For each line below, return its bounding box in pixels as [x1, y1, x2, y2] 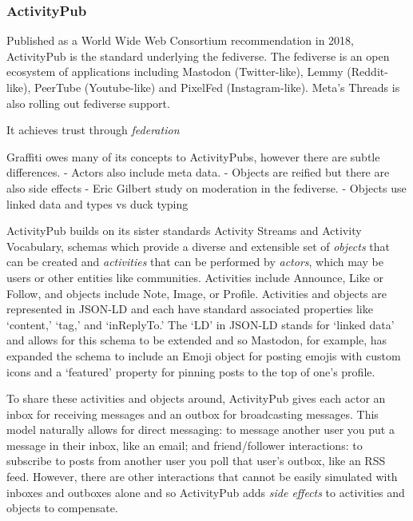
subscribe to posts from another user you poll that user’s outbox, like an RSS [6, 452, 386, 469]
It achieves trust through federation [6, 121, 180, 138]
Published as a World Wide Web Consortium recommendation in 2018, [6, 32, 354, 49]
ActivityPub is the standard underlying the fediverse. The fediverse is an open [6, 47, 390, 64]
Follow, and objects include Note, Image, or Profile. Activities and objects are [6, 284, 387, 301]
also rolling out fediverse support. [6, 94, 170, 111]
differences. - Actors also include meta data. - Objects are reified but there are [6, 164, 390, 181]
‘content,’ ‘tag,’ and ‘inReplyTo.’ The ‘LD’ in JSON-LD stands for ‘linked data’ [6, 316, 395, 332]
